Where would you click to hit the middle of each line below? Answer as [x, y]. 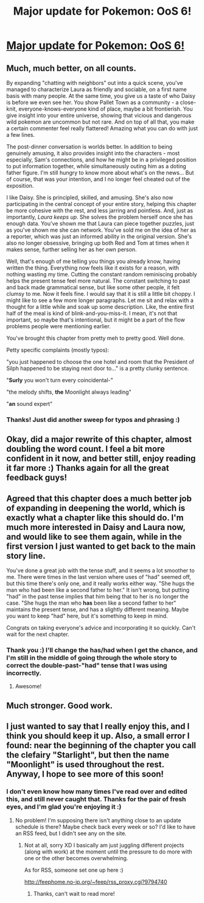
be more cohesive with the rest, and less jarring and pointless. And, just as [100, 210]
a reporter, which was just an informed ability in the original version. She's [99, 236]
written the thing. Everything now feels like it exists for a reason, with [93, 268]
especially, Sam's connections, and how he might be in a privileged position [101, 160]
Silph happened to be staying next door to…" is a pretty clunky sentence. [98, 368]
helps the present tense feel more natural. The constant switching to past [98, 281]
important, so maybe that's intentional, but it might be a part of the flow [96, 320]
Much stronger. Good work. [60, 705]
